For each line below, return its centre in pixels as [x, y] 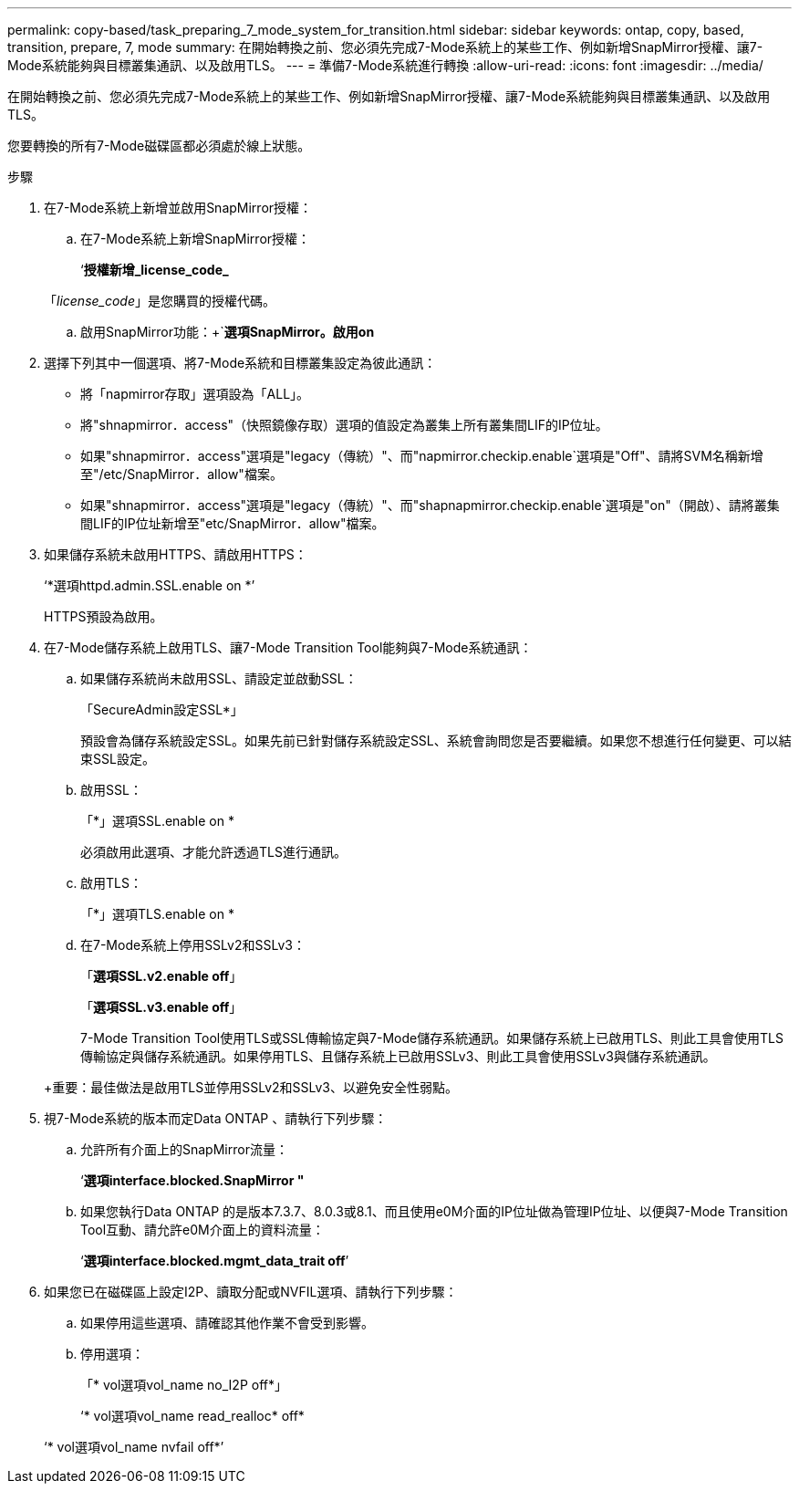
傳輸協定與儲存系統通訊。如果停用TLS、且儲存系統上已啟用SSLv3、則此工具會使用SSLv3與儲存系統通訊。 [398, 1056]
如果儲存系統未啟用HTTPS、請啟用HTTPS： [176, 554]
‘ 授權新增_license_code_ [155, 270]
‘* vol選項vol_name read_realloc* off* [192, 1416]
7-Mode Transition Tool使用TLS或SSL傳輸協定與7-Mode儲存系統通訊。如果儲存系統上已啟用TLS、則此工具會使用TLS [432, 1038]
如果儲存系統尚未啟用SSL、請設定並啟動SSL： [219, 678]
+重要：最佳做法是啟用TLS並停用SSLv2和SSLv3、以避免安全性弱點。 [251, 1087]
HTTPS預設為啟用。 [104, 616]
